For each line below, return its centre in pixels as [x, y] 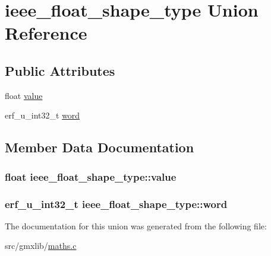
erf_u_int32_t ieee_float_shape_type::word [116, 204]
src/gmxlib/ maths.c [41, 246]
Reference [46, 33]
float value [24, 95]
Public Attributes [60, 70]
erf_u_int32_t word [42, 115]
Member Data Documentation [100, 147]
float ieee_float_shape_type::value [91, 176]
